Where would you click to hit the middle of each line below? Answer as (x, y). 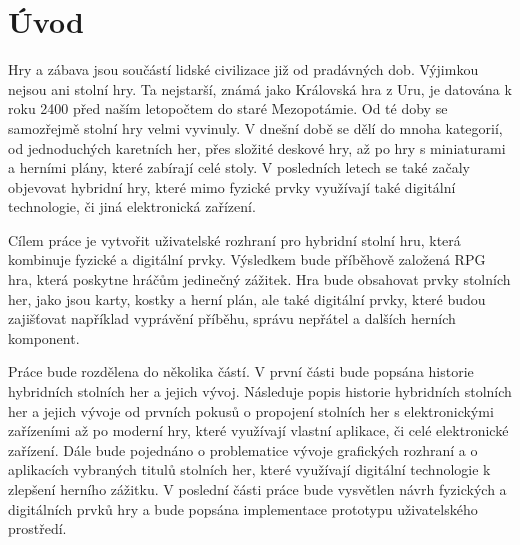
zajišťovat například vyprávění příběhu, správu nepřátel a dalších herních (232, 318)
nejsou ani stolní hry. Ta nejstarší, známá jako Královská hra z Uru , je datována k (260, 88)
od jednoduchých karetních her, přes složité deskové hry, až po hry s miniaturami (257, 147)
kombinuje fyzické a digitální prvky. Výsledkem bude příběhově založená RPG (247, 259)
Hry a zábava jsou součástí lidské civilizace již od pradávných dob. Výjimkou (243, 69)
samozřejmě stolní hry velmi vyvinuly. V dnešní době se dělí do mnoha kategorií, (255, 127)
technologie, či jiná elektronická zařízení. (132, 206)
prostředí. (37, 528)
